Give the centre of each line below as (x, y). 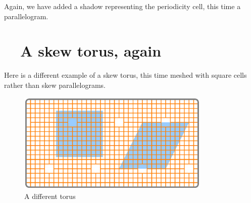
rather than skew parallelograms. (55, 85)
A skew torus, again (91, 51)
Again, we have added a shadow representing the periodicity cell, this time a (122, 6)
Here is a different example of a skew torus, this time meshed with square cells (125, 75)
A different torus (50, 196)
